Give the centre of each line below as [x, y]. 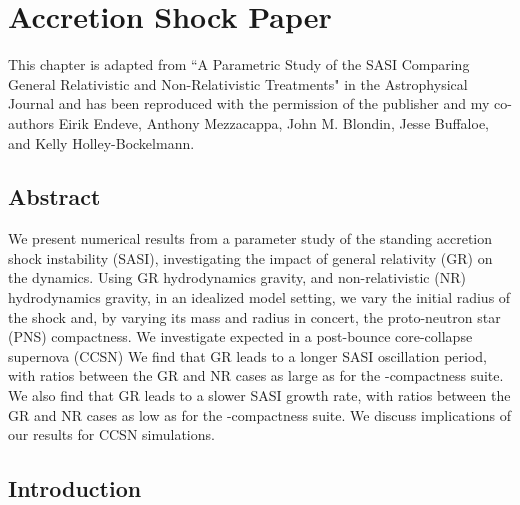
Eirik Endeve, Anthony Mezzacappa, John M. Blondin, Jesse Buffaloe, [274, 122]
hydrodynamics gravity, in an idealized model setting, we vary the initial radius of [259, 297]
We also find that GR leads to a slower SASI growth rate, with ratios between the [259, 395]
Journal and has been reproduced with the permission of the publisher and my [249, 103]
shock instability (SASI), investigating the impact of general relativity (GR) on [250, 257]
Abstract [54, 196]
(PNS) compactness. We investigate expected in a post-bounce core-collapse [240, 336]
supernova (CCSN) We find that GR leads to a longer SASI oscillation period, [248, 355]
